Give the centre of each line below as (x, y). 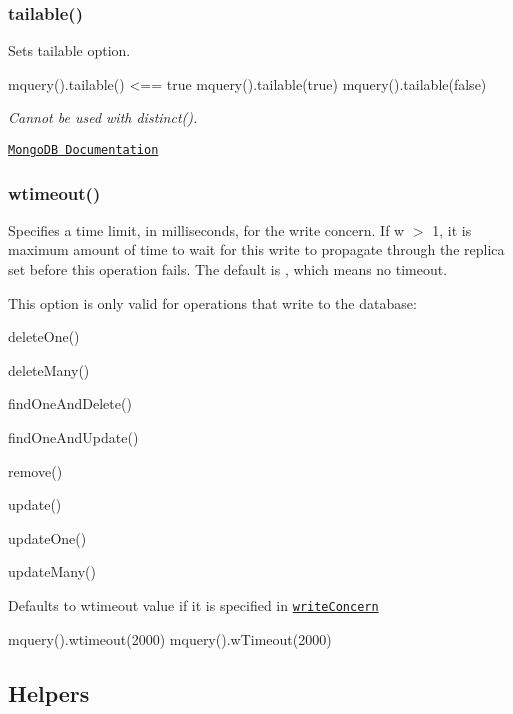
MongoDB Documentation (83, 150)
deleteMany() (49, 369)
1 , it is (452, 229)
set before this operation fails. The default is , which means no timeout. (228, 269)
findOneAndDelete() (70, 403)
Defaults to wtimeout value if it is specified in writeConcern (193, 605)
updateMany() (52, 571)
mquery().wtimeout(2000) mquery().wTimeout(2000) (170, 638)
